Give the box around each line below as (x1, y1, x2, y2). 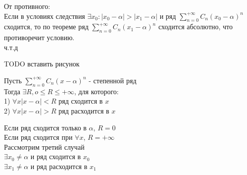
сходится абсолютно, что (158, 21, 233, 32)
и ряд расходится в (30, 161, 88, 171)
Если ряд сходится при (4, 132, 73, 142)
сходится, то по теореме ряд (4, 21, 89, 32)
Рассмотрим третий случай (4, 141, 85, 152)
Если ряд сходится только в (4, 122, 87, 132)
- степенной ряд (89, 75, 137, 85)
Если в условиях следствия (4, 10, 85, 21)
